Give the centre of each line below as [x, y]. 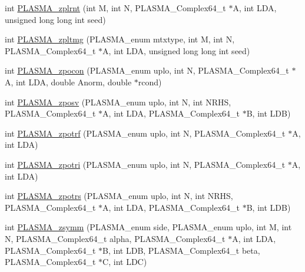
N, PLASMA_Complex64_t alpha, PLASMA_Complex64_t [115, 238]
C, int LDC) [125, 262]
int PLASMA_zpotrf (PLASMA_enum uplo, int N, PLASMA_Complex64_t [145, 133]
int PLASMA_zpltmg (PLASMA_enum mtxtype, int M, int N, [120, 39]
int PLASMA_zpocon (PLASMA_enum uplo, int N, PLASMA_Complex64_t [147, 70]
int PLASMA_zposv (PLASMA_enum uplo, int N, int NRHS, [118, 102]
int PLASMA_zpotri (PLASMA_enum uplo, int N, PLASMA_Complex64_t [145, 164]
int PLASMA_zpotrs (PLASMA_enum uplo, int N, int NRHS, [119, 196]
